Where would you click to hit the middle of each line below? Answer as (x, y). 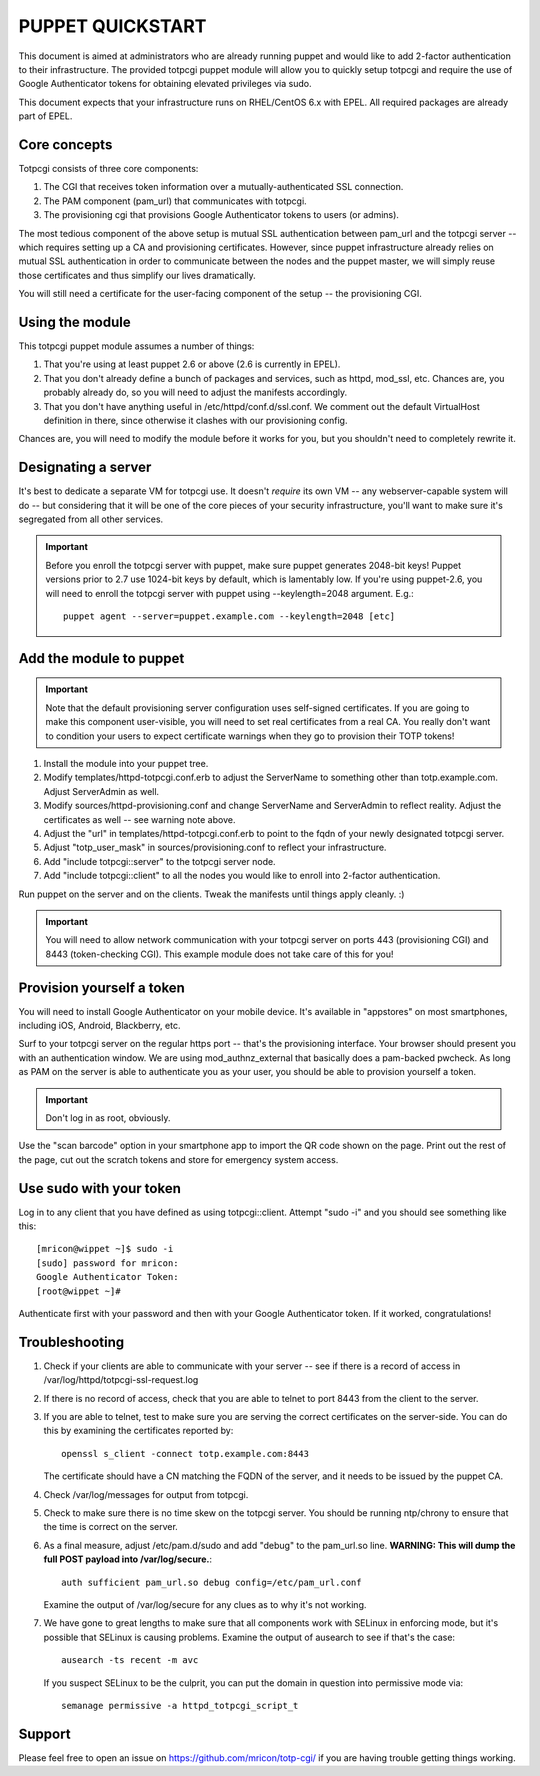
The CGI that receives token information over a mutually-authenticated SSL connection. (223, 187)
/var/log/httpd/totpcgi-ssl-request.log (121, 1380)
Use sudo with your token (100, 1188)
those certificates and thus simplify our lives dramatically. (137, 275)
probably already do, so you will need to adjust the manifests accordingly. (195, 392)
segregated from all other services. (91, 519)
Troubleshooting (71, 1341)
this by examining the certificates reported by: (138, 1431)
